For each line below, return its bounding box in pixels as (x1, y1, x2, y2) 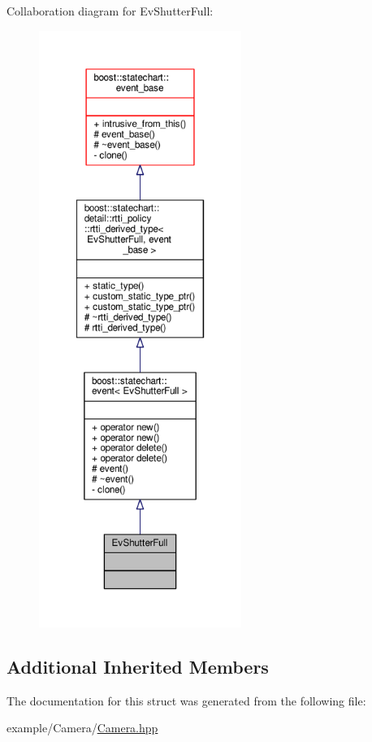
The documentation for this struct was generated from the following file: (6, 692, 366, 709)
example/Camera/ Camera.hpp (6, 719, 158, 736)
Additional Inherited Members (6, 653, 269, 679)
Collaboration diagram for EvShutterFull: (6, 2, 214, 19)
